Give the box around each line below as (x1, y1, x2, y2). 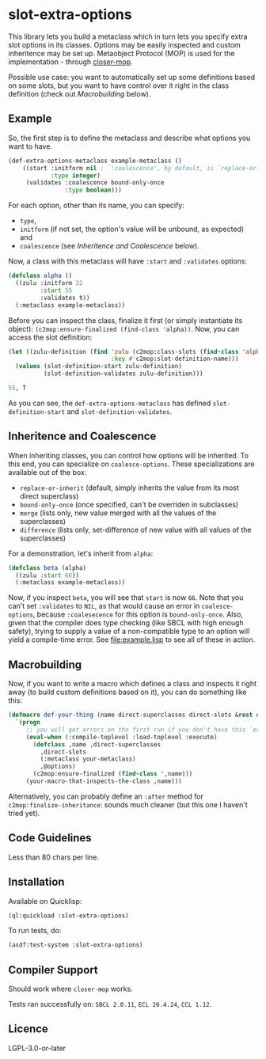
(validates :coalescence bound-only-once (25, 179, 165, 187)
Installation (8, 875, 65, 889)
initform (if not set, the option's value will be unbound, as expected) (19, 224, 244, 234)
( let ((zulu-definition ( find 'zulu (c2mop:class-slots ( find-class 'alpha (8, 347, 264, 355)
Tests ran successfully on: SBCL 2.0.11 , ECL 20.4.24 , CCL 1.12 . (8, 1000, 212, 1009)
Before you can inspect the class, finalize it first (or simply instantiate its (8, 315, 243, 325)
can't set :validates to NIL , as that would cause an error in (8, 602, 200, 611)
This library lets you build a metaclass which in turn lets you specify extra (8, 32, 248, 41)
